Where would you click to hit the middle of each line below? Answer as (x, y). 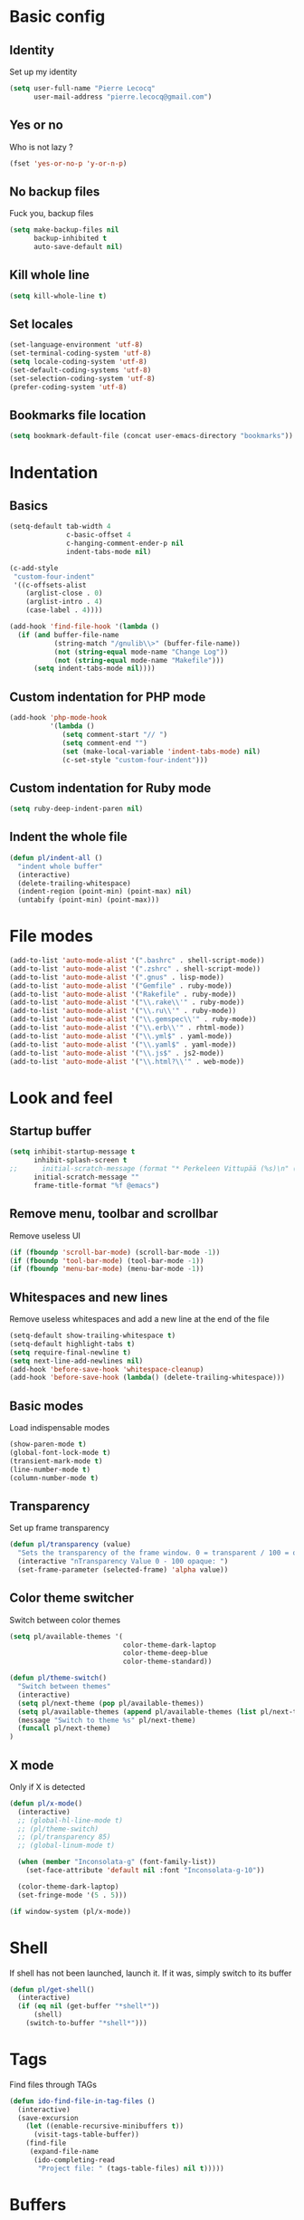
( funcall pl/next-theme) (64, 1728)
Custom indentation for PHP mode (108, 697)
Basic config (57, 17)
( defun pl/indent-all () (56, 857)
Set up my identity (43, 72)
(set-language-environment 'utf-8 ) (76, 345)
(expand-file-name (64, 2152)
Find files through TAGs (53, 2084)
